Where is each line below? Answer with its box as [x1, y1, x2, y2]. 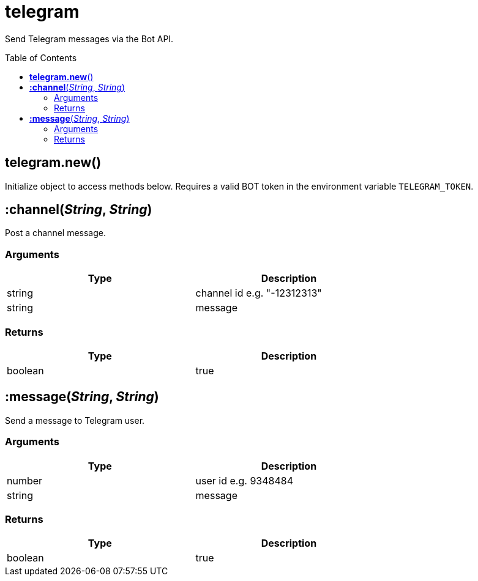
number [7, 474, 43, 487]
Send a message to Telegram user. [5, 415, 145, 426]
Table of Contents [5, 52, 77, 63]
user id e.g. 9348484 [195, 474, 293, 487]
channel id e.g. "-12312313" [195, 287, 322, 300]
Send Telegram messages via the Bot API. [5, 33, 174, 44]
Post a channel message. [5, 228, 106, 239]
